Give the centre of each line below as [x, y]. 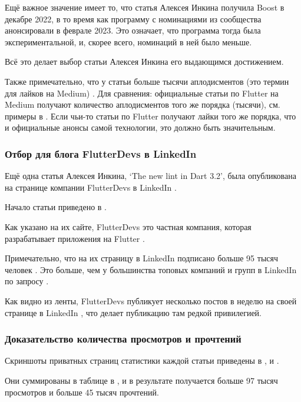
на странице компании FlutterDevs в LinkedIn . [91, 187]
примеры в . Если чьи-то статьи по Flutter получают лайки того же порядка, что [150, 116]
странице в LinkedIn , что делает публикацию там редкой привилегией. [133, 312]
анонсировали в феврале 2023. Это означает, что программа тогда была [133, 30]
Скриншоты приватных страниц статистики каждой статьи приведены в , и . [142, 361]
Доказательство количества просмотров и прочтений [123, 339]
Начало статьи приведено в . [56, 207]
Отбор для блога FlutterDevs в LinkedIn [101, 153]
